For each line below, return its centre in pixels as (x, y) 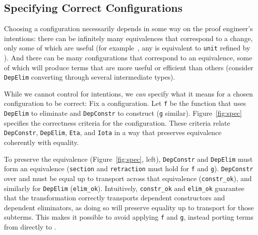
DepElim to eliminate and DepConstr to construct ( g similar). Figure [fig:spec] (123, 113)
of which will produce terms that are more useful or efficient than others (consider (129, 67)
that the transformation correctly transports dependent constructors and (115, 198)
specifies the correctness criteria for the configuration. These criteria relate (117, 122)
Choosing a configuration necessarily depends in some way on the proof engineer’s (129, 28)
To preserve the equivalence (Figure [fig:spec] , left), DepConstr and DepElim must (129, 159)
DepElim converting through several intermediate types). (90, 77)
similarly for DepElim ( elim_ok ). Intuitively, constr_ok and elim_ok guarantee (124, 188)
